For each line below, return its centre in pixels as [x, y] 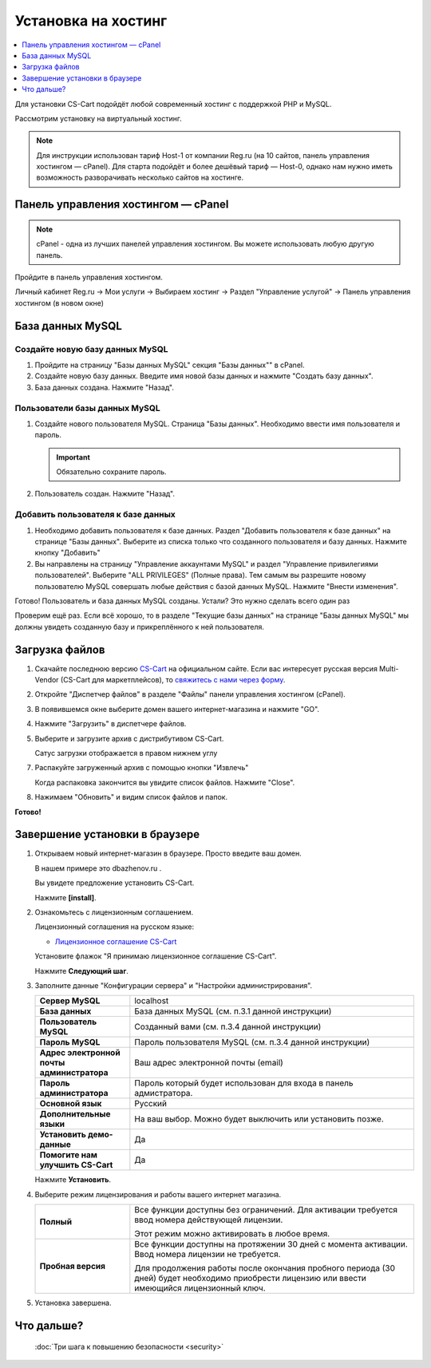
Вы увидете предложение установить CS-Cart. [115, 883]
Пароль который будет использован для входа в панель [244, 1083]
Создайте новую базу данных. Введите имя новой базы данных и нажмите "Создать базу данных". [204, 376]
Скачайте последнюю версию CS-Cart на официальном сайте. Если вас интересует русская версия [206, 668]
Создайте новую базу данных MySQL [91, 349]
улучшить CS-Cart [76, 1165]
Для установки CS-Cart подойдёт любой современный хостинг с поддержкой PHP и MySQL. [173, 104]
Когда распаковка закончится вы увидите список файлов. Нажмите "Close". [165, 782]
